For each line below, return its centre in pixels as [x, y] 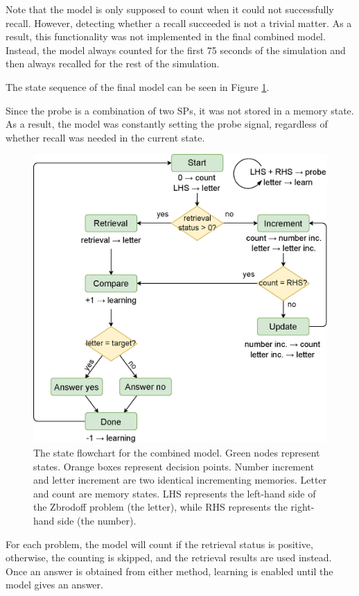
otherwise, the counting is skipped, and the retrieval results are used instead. [169, 557]
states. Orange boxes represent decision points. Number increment [174, 466]
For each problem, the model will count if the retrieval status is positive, [159, 544]
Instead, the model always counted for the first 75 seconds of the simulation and [176, 50]
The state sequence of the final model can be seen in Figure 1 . [138, 86]
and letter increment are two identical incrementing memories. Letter [180, 480]
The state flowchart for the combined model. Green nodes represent [177, 453]
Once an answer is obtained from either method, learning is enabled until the [169, 571]
